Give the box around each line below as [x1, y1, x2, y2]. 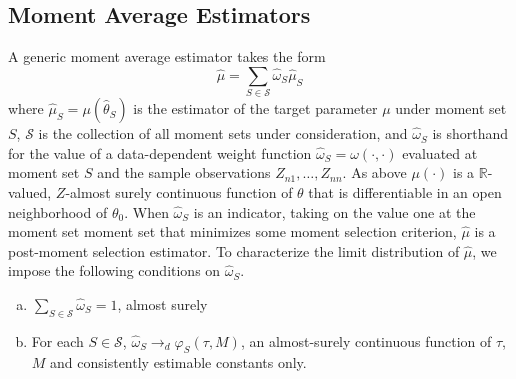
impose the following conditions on [8, 260, 221, 281]
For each [31, 330, 84, 351]
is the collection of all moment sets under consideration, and [38, 123, 408, 144]
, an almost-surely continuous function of [240, 330, 492, 351]
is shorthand [432, 123, 509, 144]
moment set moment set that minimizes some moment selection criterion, [8, 221, 457, 242]
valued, [8, 181, 52, 202]
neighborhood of [8, 201, 108, 222]
